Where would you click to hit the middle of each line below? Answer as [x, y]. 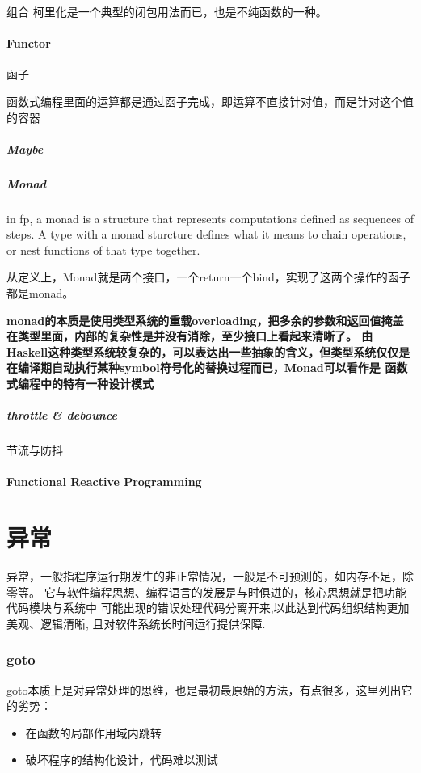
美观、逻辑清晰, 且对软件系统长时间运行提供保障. [136, 623]
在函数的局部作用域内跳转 [93, 732]
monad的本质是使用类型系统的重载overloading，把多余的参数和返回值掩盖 [205, 320]
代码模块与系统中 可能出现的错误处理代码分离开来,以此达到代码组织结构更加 [208, 608]
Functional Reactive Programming [104, 482]
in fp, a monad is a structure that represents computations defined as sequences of [210, 218]
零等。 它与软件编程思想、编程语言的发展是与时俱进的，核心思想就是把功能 [206, 591]
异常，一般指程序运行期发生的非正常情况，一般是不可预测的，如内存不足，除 [210, 576]
